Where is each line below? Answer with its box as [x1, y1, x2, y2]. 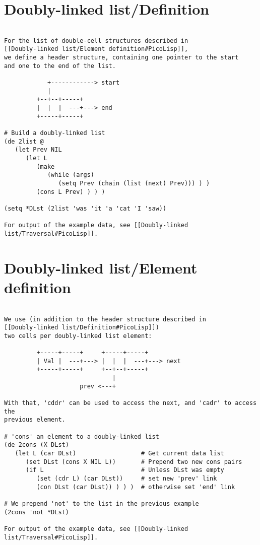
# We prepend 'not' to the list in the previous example [4, 500, 199, 507]
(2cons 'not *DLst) [4, 508, 69, 516]
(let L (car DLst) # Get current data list [15, 450, 224, 457]
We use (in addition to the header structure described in [4, 315, 206, 323]
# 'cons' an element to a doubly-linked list [4, 433, 159, 440]
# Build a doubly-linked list [4, 129, 105, 137]
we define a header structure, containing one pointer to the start [4, 54, 239, 61]
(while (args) [47, 171, 94, 179]
